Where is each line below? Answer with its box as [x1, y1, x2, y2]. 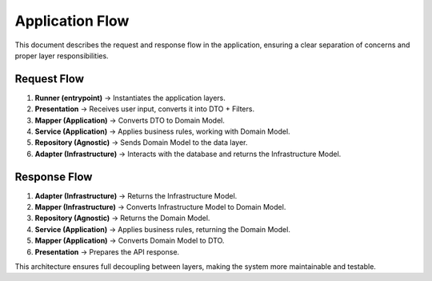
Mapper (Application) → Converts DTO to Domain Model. [34, 115, 226, 125]
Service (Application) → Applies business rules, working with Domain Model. [34, 126, 291, 136]
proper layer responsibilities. [14, 50, 109, 60]
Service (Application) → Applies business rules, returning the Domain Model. [34, 224, 291, 234]
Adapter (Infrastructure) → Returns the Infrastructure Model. [34, 191, 238, 200]
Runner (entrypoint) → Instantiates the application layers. [34, 93, 226, 102]
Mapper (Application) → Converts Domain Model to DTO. [34, 236, 225, 246]
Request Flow [14, 72, 84, 86]
